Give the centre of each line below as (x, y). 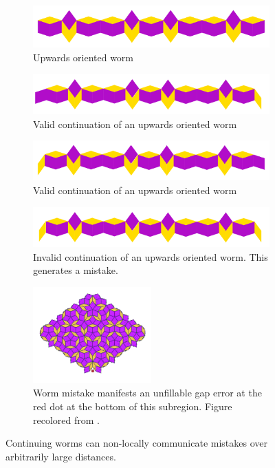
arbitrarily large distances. (61, 456)
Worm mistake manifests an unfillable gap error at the (147, 393)
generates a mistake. (76, 270)
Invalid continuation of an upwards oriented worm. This (151, 256)
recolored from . (66, 419)
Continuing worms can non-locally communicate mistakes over (136, 443)
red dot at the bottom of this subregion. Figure (133, 406)
